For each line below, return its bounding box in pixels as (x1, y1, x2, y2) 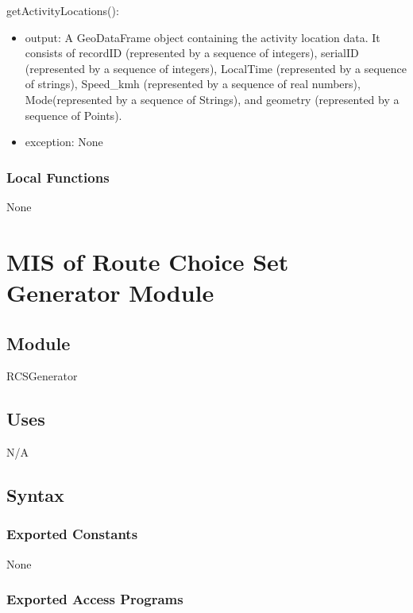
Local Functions (6, 167, 110, 187)
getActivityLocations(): (6, 2, 119, 18)
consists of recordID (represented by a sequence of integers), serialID (25, 44, 359, 61)
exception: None (25, 133, 103, 150)
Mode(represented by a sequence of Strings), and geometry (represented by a (25, 91, 399, 107)
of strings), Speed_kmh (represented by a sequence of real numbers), (25, 75, 361, 92)
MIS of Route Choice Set (6, 245, 289, 277)
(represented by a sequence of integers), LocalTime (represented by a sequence (25, 60, 407, 76)
